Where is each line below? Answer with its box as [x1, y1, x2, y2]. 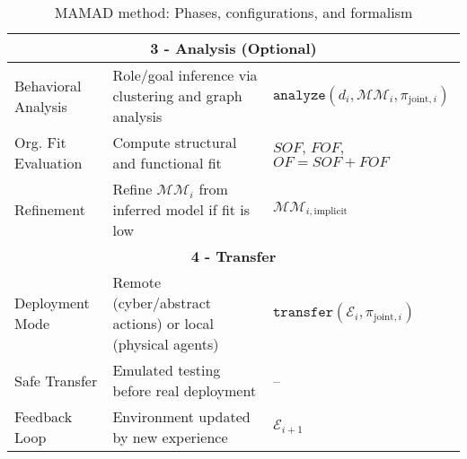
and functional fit [112, 152, 222, 173]
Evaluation [14, 152, 83, 173]
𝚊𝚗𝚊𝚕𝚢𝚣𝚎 [272, 87, 326, 102]
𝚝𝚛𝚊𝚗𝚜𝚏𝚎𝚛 [272, 305, 334, 319]
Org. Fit [14, 132, 66, 152]
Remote [112, 272, 162, 292]
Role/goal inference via [112, 65, 258, 85]
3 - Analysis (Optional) [150, 38, 317, 58]
